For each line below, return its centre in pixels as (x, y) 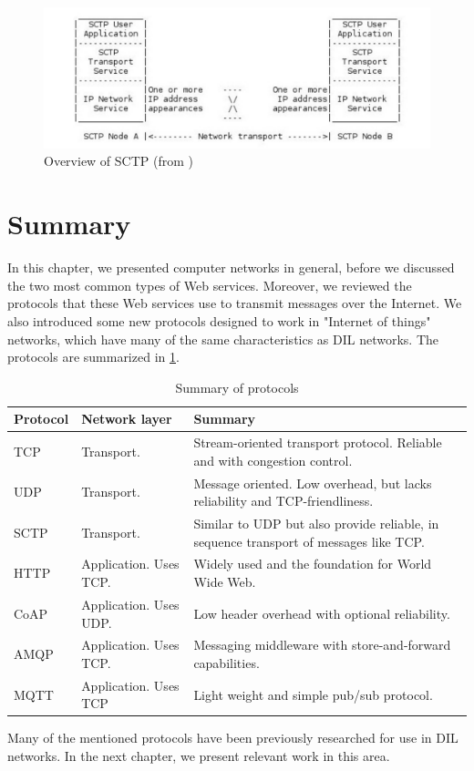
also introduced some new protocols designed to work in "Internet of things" (219, 320)
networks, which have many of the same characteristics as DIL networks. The (223, 339)
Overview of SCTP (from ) (119, 161)
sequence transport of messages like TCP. (309, 541)
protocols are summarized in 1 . (93, 357)
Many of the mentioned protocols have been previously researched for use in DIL (233, 738)
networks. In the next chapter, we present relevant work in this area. (199, 756)
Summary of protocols (237, 387)
